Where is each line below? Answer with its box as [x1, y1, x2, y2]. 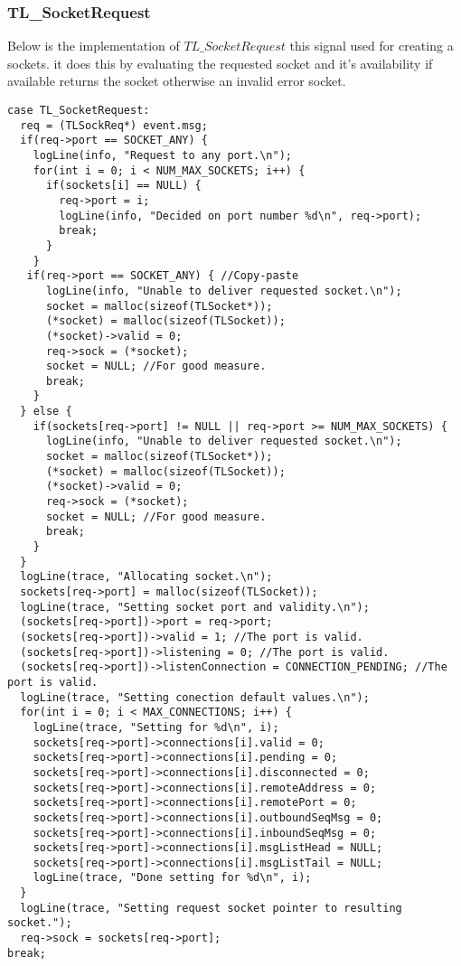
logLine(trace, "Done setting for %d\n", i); [33, 871, 312, 885]
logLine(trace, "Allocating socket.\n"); [20, 570, 273, 584]
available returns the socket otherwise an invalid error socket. [7, 71, 346, 90]
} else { [20, 405, 72, 418]
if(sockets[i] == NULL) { [45, 179, 202, 192]
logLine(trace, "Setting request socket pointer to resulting [20, 901, 402, 914]
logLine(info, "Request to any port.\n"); [33, 148, 292, 162]
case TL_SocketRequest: [7, 104, 150, 117]
